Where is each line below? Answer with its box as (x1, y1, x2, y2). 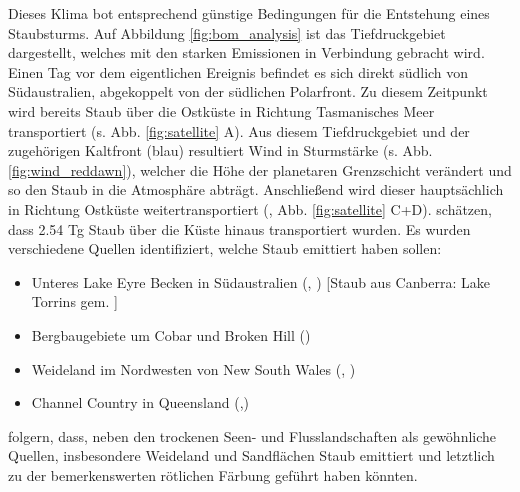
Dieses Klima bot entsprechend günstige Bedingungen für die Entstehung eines (8, 3, 490, 23)
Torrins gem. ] (31, 291, 118, 312)
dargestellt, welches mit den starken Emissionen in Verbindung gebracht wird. (8, 42, 485, 63)
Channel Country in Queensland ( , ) (31, 392, 249, 413)
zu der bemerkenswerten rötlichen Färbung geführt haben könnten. (8, 464, 418, 485)
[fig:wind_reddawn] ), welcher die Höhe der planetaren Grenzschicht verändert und (8, 159, 512, 180)
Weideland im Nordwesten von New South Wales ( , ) (31, 358, 356, 379)
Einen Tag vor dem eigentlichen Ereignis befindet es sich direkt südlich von (8, 61, 469, 82)
